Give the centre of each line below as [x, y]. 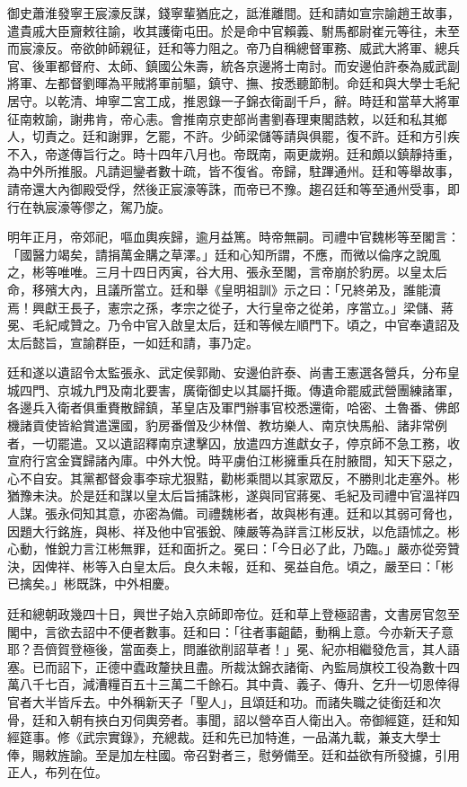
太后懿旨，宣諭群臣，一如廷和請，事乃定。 [133, 342]
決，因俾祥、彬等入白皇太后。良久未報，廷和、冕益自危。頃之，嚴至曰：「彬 [230, 566]
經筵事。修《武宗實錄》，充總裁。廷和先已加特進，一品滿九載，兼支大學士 [224, 737]
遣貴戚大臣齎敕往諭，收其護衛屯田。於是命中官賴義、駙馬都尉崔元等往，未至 [233, 30]
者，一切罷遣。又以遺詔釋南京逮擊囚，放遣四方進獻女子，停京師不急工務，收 [233, 442]
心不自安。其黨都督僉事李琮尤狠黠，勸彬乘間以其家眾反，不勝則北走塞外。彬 [233, 478]
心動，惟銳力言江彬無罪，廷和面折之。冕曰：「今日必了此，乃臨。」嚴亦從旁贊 [233, 548]
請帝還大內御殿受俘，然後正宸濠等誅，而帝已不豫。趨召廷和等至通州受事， [227, 188]
